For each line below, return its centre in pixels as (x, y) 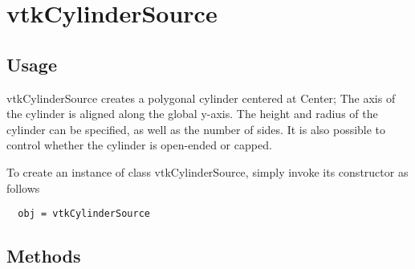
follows (23, 187)
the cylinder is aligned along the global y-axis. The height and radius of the (192, 114)
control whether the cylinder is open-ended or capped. (139, 145)
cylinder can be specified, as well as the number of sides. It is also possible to (196, 129)
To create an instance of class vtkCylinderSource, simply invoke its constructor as (207, 171)
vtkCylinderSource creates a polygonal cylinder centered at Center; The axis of (201, 98)
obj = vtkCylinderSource (84, 214)
